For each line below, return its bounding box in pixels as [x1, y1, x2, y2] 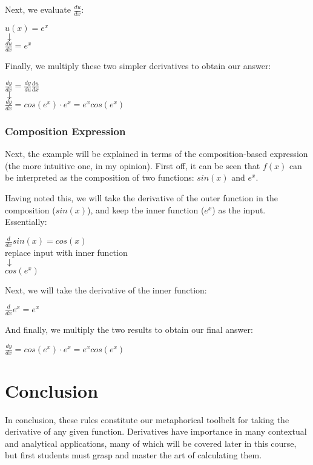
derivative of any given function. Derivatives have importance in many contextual [5, 425, 307, 438]
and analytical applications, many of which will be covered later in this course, [5, 437, 297, 449]
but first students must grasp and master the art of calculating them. [5, 449, 262, 461]
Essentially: [5, 215, 47, 228]
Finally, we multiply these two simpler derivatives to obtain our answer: [5, 59, 271, 72]
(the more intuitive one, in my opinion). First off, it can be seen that [5, 159, 260, 172]
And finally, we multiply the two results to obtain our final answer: [5, 323, 253, 335]
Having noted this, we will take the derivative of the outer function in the [5, 192, 278, 204]
